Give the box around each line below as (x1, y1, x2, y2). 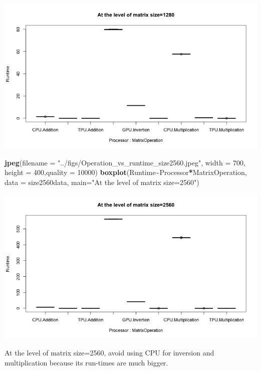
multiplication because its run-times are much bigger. (5, 357, 168, 367)
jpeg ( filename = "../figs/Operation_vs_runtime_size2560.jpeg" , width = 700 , (5, 157, 245, 167)
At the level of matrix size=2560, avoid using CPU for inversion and (5, 347, 214, 357)
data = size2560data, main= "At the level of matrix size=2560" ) (5, 176, 199, 187)
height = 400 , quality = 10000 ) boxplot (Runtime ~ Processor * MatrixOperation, (5, 167, 247, 177)
